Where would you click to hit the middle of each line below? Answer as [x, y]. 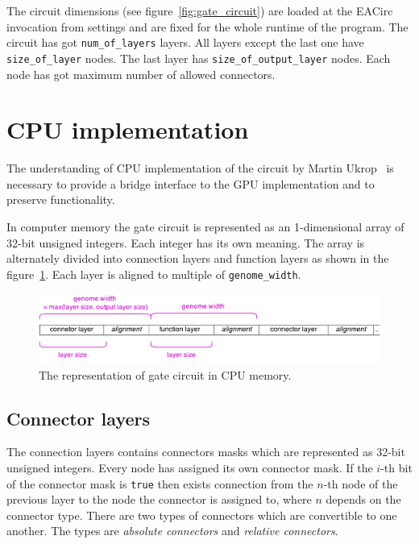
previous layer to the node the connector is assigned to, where [159, 499]
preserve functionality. [61, 199]
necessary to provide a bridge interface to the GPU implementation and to [191, 183]
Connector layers [79, 418]
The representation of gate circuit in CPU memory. [165, 374]
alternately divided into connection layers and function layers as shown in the [198, 258]
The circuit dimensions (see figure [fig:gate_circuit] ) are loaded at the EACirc [200, 10]
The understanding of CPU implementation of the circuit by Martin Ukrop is [200, 168]
